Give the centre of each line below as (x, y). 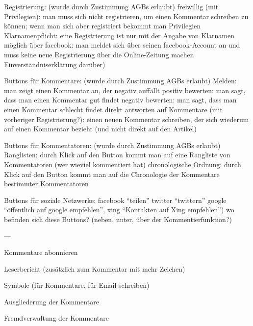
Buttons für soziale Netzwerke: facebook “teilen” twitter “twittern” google (115, 200)
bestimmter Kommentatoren (46, 184)
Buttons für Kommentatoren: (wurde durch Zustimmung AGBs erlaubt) (112, 145)
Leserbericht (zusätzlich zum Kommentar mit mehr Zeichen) (95, 268)
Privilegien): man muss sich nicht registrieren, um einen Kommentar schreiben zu (126, 16)
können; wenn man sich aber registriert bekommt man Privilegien (102, 26)
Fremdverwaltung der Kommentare (56, 318)
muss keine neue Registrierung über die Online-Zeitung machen (99, 54)
